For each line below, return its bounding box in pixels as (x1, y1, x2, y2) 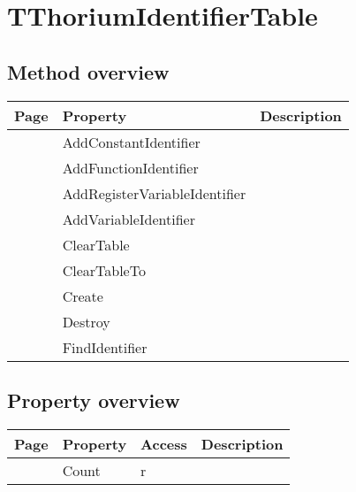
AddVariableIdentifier (62, 208, 195, 229)
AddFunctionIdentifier (62, 157, 199, 178)
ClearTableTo (62, 259, 146, 281)
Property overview (7, 386, 180, 413)
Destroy (62, 311, 110, 332)
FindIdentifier (62, 336, 148, 357)
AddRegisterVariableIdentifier (62, 182, 246, 204)
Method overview (7, 58, 170, 85)
